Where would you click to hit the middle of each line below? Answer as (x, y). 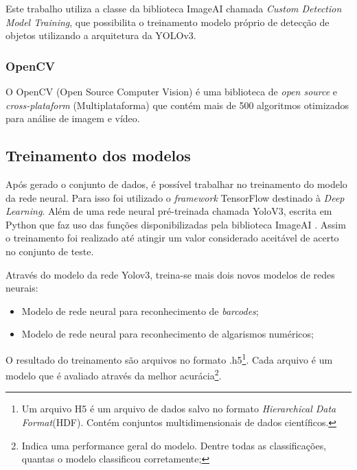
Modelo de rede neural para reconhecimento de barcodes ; (140, 310)
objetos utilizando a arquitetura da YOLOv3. (101, 35)
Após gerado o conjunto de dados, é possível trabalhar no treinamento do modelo (176, 184)
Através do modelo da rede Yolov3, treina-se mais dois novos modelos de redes (170, 274)
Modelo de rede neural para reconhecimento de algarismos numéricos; (168, 334)
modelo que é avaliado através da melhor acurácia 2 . (114, 374)
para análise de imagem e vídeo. (73, 118)
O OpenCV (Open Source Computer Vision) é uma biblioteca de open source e (172, 91)
